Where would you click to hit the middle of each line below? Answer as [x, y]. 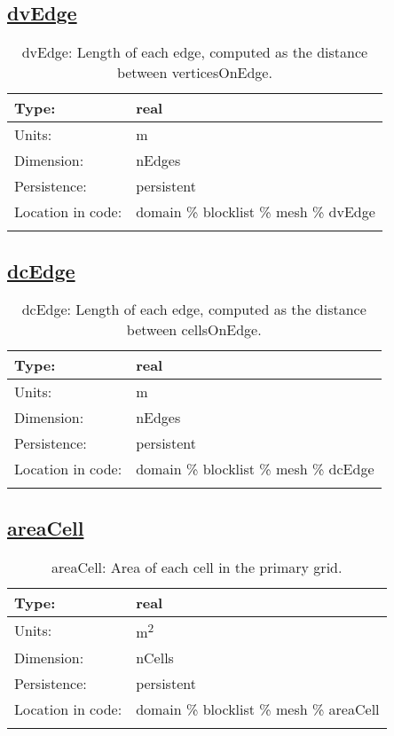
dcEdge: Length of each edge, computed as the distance [194, 309]
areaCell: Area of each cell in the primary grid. [197, 567]
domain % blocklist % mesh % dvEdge [256, 212]
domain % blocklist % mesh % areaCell [258, 709]
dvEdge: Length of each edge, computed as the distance [195, 52]
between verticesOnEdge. [194, 73]
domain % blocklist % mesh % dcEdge [255, 469]
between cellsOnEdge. [194, 330]
